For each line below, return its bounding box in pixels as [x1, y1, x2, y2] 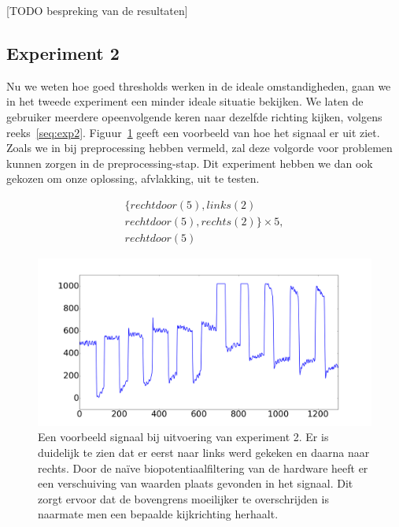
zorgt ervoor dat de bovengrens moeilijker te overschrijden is [38, 490, 329, 507]
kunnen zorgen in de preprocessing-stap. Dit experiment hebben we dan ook [6, 154, 373, 171]
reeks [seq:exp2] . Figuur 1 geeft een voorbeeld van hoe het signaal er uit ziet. [6, 124, 380, 140]
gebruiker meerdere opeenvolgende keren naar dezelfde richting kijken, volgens [6, 108, 382, 124]
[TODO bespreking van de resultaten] [6, 2, 188, 18]
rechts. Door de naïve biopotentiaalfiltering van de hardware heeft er [38, 459, 368, 476]
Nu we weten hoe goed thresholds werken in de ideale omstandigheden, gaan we [6, 77, 391, 94]
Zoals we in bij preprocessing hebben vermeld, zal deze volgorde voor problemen [6, 139, 393, 156]
